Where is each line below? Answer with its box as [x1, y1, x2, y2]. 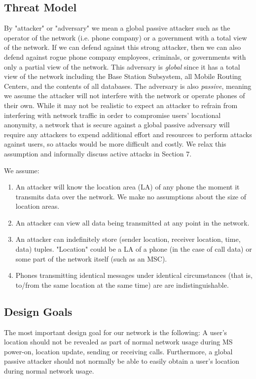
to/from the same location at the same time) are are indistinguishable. [15, 279, 229, 290]
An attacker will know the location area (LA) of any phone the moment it [15, 182, 240, 192]
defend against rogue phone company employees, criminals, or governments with [4, 51, 246, 62]
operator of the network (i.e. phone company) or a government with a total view [4, 32, 247, 42]
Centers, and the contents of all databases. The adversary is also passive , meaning [4, 80, 252, 91]
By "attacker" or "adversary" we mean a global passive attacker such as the [4, 23, 230, 33]
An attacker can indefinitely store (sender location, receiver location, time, [15, 234, 241, 244]
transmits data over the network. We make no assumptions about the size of [15, 191, 247, 201]
